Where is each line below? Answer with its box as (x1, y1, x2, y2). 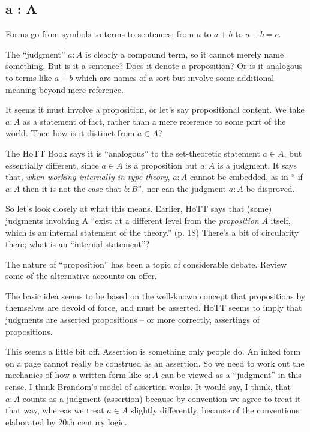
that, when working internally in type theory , (5, 170, 170, 183)
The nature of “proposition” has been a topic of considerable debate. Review (5, 257, 287, 270)
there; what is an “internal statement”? (5, 238, 150, 250)
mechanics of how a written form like (5, 368, 142, 381)
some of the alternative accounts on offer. (5, 269, 157, 282)
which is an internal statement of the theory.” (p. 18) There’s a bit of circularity (5, 226, 299, 238)
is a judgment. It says (217, 158, 297, 171)
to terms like (5, 71, 52, 83)
